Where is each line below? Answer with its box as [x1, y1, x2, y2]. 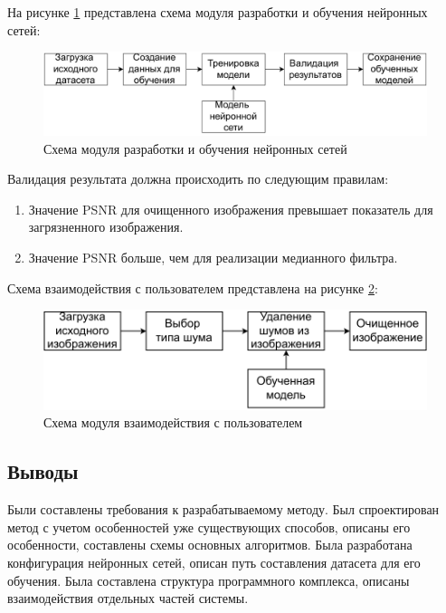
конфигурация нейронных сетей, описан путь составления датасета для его [7, 552, 421, 571]
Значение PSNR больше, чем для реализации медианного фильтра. [28, 247, 398, 266]
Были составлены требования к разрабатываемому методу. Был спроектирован [7, 500, 440, 519]
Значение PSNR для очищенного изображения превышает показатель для [28, 199, 433, 218]
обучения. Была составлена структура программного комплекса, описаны [7, 570, 410, 589]
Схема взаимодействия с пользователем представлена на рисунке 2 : [7, 278, 378, 297]
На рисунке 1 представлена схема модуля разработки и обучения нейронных [7, 3, 428, 21]
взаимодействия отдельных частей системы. [7, 589, 249, 608]
